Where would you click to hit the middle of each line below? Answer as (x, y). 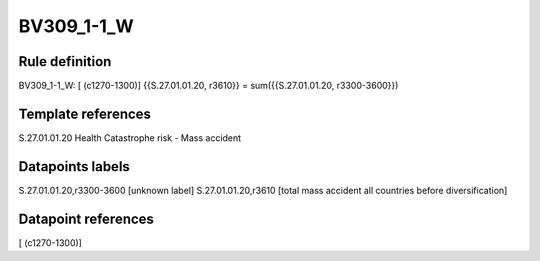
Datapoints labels (74, 166)
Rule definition (65, 61)
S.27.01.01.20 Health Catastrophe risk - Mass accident (130, 137)
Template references (85, 113)
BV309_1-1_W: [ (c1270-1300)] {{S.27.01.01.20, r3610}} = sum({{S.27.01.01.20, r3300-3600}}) (208, 86)
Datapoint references (86, 218)
